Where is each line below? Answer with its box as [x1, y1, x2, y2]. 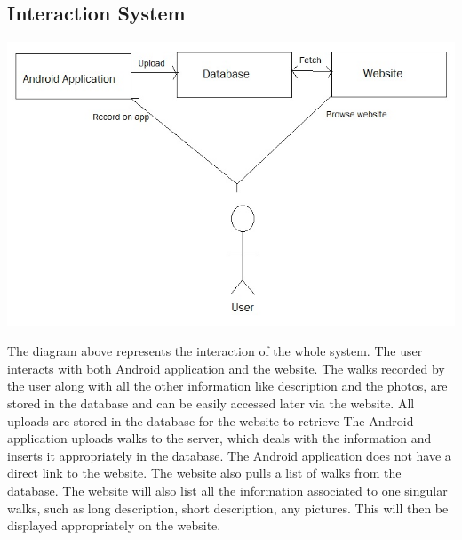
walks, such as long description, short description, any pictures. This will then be [7, 498, 449, 517]
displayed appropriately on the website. [7, 516, 221, 535]
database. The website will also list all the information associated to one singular [7, 480, 448, 499]
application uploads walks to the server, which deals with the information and [7, 429, 432, 447]
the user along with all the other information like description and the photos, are [7, 376, 448, 395]
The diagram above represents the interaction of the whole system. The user [7, 342, 423, 360]
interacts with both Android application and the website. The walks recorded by [7, 359, 445, 377]
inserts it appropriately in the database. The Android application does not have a [7, 446, 451, 464]
